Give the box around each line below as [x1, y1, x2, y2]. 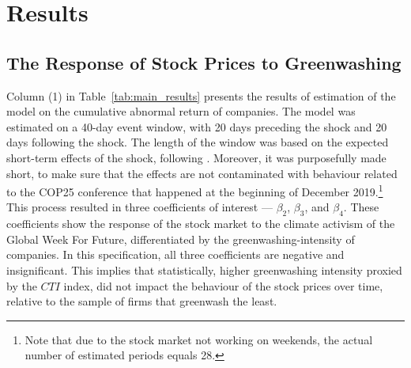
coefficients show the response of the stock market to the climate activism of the [6, 215, 395, 232]
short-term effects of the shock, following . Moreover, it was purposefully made [6, 149, 386, 165]
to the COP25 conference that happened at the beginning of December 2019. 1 [6, 181, 383, 199]
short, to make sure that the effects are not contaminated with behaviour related [6, 165, 398, 181]
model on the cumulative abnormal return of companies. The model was [6, 103, 356, 120]
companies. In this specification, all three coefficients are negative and [6, 246, 345, 263]
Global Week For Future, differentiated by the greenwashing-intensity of [6, 230, 355, 247]
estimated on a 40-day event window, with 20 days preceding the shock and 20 [6, 118, 387, 135]
